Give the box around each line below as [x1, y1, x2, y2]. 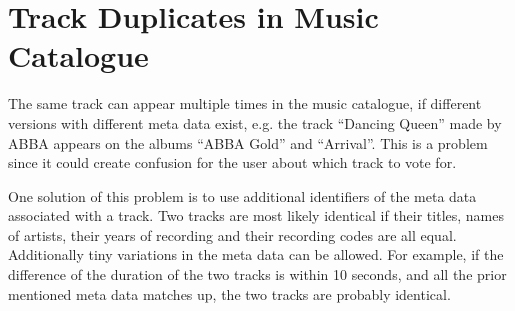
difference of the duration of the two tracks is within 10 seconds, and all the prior [8, 264, 507, 285]
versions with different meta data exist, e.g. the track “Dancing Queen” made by [8, 112, 502, 133]
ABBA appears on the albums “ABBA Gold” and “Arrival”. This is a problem [8, 132, 488, 153]
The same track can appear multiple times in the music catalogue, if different [8, 93, 482, 114]
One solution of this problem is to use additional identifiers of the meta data [8, 185, 477, 206]
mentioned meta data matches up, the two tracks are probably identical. [8, 283, 451, 304]
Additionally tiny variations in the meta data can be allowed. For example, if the [8, 244, 504, 265]
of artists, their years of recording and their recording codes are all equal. [8, 224, 457, 245]
